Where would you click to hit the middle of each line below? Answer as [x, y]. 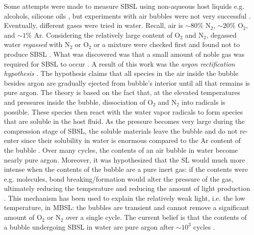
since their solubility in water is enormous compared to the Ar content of [131, 140]
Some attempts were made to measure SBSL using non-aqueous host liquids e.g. [124, 6]
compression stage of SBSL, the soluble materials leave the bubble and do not [121, 130]
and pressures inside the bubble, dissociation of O [78, 102]
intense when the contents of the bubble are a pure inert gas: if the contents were [126, 169]
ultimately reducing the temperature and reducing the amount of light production [127, 188]
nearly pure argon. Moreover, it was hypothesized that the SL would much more [125, 159]
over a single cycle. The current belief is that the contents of [156, 217]
